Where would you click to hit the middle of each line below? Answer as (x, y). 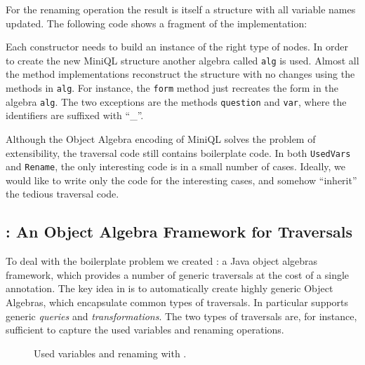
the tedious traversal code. (62, 194)
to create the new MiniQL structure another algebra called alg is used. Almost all (182, 60)
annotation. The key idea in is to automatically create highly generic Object (170, 288)
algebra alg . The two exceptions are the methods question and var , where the (176, 101)
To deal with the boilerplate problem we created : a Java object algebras (162, 261)
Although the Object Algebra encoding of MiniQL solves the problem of (161, 138)
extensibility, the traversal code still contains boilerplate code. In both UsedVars (178, 152)
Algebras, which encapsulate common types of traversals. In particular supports (177, 302)
